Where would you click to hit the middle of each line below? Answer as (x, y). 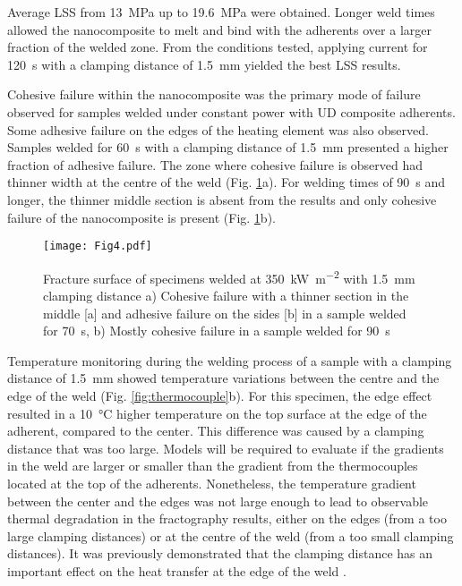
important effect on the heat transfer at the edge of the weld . (177, 570)
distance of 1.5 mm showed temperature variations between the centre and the (223, 378)
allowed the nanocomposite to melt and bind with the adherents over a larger (219, 29)
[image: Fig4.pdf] (98, 246)
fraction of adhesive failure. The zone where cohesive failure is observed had (215, 164)
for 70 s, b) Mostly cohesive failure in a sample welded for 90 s (217, 331)
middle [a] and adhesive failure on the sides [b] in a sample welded (225, 313)
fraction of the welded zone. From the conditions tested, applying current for (218, 47)
